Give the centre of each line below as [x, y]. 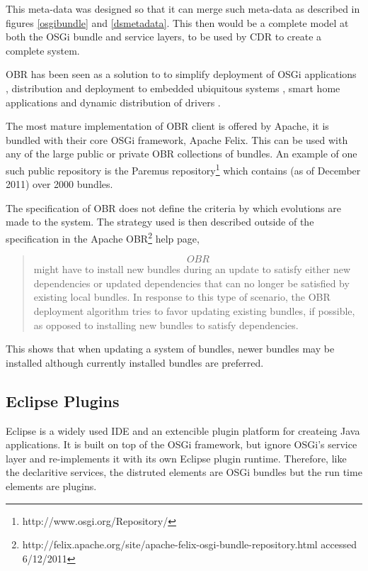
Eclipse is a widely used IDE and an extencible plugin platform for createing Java [183, 430]
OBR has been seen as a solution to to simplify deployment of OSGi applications [181, 74]
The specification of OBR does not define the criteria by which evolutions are [173, 207]
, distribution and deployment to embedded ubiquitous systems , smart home [173, 88]
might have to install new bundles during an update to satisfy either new [192, 269]
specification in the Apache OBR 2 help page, [103, 237]
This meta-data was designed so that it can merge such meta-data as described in [183, 9]
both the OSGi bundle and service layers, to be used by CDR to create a [164, 37]
